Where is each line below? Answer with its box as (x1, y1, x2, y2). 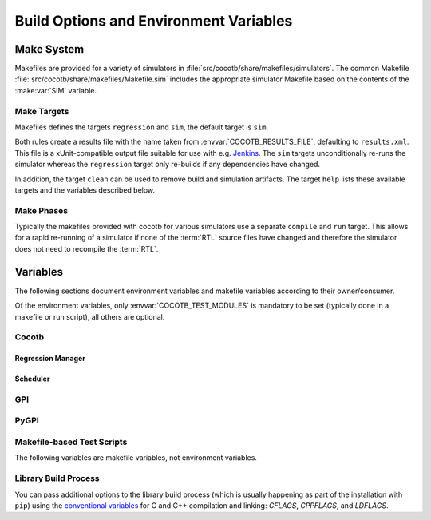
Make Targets (14, 105, 69, 117)
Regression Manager (14, 354, 85, 363)
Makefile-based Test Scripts (14, 436, 128, 447)
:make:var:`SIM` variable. (14, 85, 97, 95)
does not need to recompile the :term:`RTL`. (14, 244, 159, 253)
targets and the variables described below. (14, 185, 156, 195)
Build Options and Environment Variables (14, 12, 293, 30)
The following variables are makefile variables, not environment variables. (14, 453, 257, 462)
